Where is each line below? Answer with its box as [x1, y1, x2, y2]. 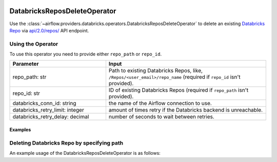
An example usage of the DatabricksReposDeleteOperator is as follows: [9, 150, 161, 156]
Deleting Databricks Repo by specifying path [9, 139, 123, 146]
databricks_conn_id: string [12, 100, 76, 107]
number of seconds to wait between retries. [108, 113, 215, 120]
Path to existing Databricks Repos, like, [108, 67, 203, 74]
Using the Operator [9, 40, 58, 47]
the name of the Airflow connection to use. [108, 100, 212, 107]
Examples [9, 127, 31, 133]
